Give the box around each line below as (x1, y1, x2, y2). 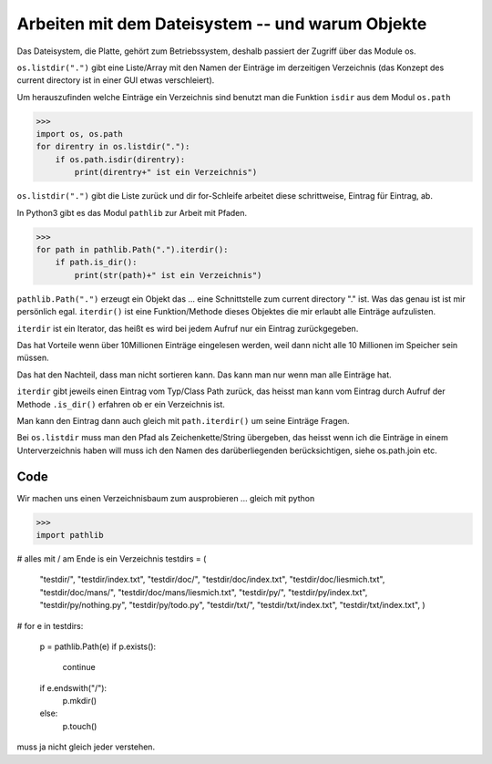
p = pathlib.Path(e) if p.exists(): (39, 641, 157, 652)
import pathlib (36, 530, 104, 540)
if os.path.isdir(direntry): (55, 154, 186, 164)
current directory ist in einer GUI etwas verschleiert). (16, 75, 215, 86)
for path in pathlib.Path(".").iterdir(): (36, 244, 229, 255)
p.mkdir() (62, 696, 97, 707)
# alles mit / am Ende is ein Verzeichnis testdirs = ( (16, 552, 207, 564)
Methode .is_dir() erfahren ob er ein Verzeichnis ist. (16, 398, 225, 409)
